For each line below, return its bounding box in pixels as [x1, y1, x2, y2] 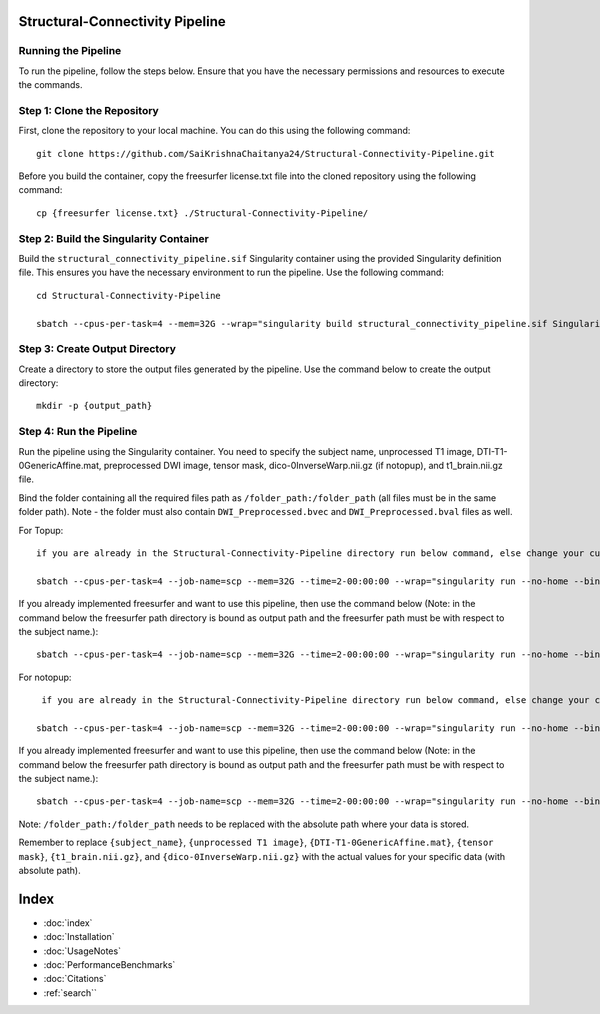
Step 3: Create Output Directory [18, 342, 177, 356]
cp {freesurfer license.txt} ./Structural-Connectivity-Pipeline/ [36, 207, 369, 219]
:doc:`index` [43, 916, 93, 929]
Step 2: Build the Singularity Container [18, 231, 209, 245]
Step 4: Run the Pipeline [18, 425, 138, 439]
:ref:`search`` [43, 986, 97, 999]
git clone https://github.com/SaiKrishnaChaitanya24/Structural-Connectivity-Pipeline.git [36, 148, 495, 159]
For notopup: [18, 671, 72, 683]
